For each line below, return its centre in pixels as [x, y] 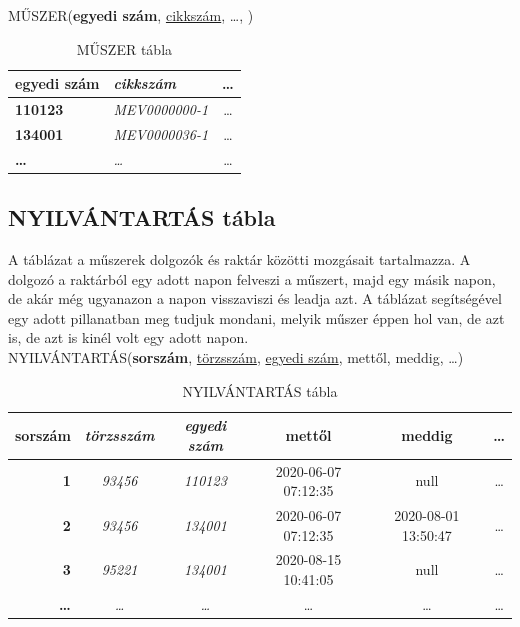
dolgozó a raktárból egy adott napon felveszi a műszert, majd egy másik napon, [252, 278]
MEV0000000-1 [161, 109]
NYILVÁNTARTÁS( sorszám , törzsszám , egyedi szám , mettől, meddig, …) [236, 356]
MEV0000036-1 [161, 133]
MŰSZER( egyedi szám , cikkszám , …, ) [131, 15]
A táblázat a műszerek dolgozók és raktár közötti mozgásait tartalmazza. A [239, 259]
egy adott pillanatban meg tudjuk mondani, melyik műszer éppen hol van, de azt [256, 317]
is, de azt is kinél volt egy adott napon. [128, 337]
